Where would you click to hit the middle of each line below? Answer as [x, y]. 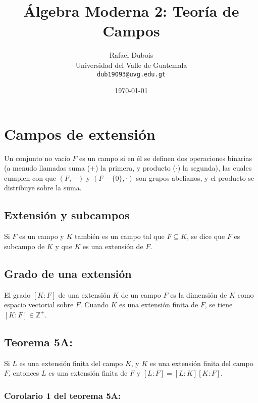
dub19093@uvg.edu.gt [131, 74]
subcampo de [24, 246]
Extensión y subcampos [67, 215]
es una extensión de [113, 246]
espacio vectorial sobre [39, 305]
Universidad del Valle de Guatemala [131, 65]
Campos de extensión [80, 133]
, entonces [24, 373]
